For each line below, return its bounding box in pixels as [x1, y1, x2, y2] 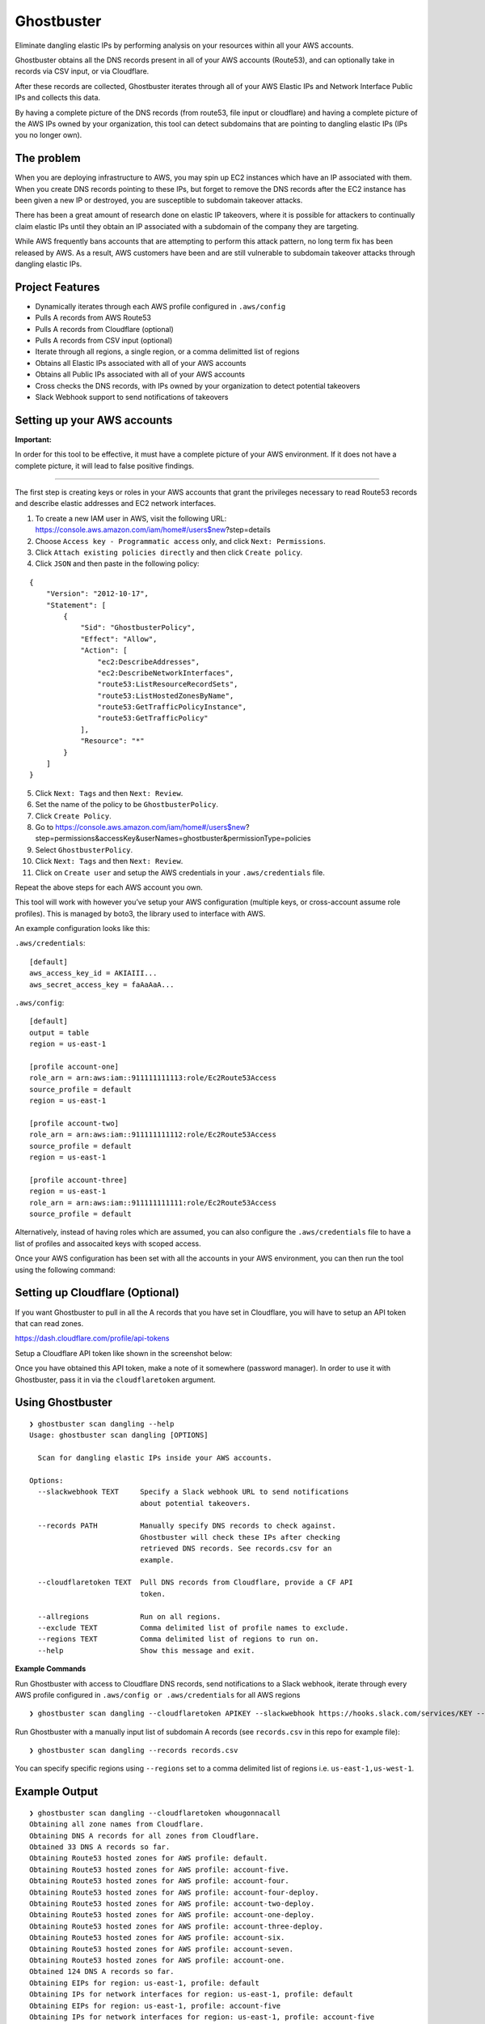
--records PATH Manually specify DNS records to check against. [37, 1521, 336, 1530]
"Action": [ [80, 646, 128, 655]
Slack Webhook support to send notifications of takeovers [35, 392, 229, 402]
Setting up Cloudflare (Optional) [15, 1286, 179, 1299]
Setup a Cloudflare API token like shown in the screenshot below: [15, 1348, 233, 1358]
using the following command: [15, 1265, 116, 1274]
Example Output [15, 1785, 99, 1799]
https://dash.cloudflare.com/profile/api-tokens [15, 1333, 170, 1343]
